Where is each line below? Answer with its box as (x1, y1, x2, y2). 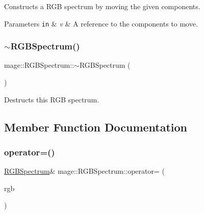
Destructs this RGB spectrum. (4, 94, 99, 104)
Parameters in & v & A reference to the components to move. (4, 18, 198, 29)
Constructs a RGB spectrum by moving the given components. (4, 1, 200, 11)
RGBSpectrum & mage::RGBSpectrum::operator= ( (4, 166, 165, 176)
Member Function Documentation (4, 119, 188, 135)
